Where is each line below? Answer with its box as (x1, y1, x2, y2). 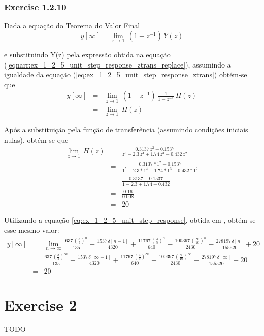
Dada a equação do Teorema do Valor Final (4, 20, 140, 31)
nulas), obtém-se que (4, 134, 69, 145)
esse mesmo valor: (4, 224, 59, 235)
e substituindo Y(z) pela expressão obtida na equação (4, 49, 171, 60)
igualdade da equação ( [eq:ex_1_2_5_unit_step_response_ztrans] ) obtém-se (4, 69, 247, 80)
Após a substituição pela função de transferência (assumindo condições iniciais (4, 124, 248, 135)
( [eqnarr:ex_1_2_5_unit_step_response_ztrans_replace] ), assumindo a (4, 59, 231, 70)
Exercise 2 (4, 294, 77, 315)
